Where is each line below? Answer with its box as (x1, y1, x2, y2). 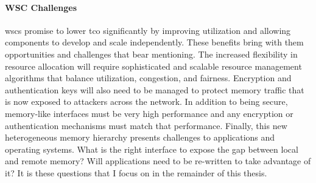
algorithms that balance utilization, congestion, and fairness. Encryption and (5, 72, 292, 84)
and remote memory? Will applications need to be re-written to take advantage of (5, 155, 311, 167)
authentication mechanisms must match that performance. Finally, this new (5, 119, 287, 131)
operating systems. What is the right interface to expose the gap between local (5, 142, 298, 155)
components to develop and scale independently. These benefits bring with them (5, 36, 304, 48)
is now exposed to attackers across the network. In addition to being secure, (5, 95, 288, 108)
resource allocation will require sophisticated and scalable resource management (5, 59, 302, 72)
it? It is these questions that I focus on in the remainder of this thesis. (5, 166, 267, 179)
